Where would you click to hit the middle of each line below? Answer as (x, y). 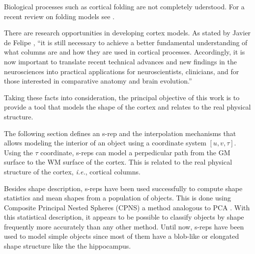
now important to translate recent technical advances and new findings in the (121, 61)
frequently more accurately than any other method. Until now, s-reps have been (124, 226)
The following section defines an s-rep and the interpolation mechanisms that (120, 133)
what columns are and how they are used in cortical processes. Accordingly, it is (125, 52)
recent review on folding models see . (59, 16)
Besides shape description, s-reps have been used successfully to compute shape (123, 188)
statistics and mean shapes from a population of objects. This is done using (117, 198)
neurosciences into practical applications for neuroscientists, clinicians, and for (122, 71)
